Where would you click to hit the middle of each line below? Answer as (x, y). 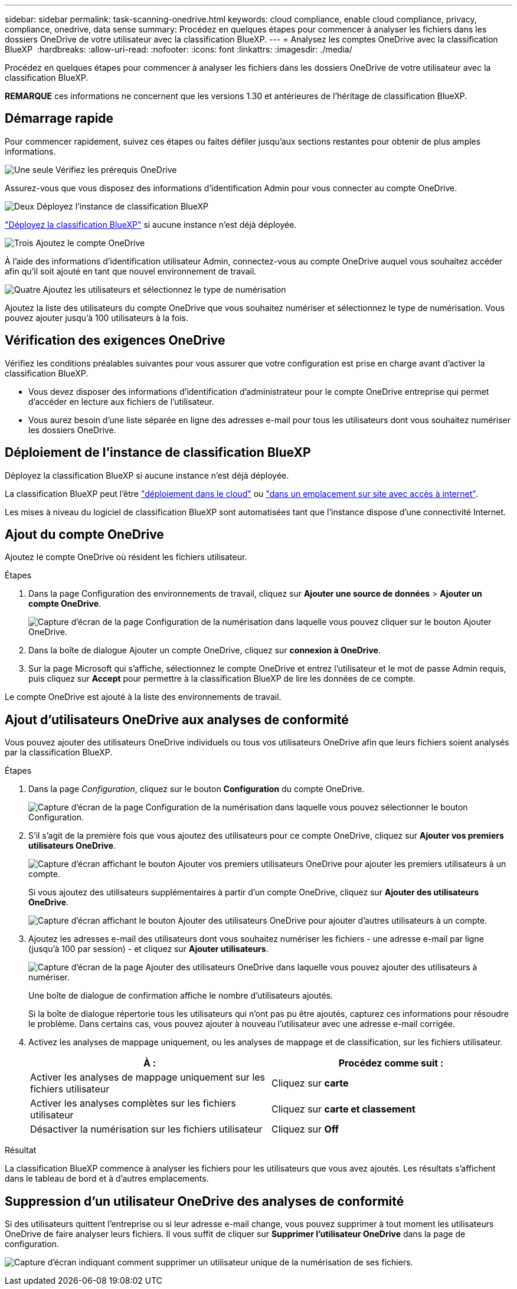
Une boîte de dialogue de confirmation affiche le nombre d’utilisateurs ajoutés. (181, 996)
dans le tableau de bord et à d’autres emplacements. (107, 1179)
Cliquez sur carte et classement (343, 1109)
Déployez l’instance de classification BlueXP (122, 206)
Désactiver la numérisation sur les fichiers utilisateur (146, 1129)
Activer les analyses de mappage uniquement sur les (148, 1077)
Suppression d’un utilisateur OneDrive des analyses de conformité (204, 1201)
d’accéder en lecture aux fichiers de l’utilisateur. (121, 401)
